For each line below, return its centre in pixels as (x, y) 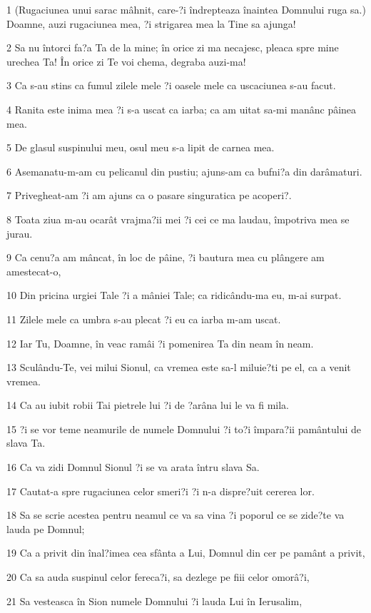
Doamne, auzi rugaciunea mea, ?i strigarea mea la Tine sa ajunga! (151, 23)
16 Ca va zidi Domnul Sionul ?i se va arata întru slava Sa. (133, 467)
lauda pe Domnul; (46, 528)
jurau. (20, 233)
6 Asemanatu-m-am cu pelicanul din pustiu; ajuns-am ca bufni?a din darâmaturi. (184, 171)
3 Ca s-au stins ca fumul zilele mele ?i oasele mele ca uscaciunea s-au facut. (171, 85)
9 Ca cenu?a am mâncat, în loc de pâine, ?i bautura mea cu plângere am (166, 257)
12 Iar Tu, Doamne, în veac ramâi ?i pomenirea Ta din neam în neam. (160, 343)
